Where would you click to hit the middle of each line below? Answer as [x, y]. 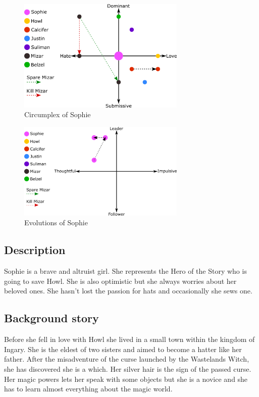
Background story [51, 318]
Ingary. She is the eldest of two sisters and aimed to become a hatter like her [123, 349]
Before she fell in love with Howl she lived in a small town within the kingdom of [129, 339]
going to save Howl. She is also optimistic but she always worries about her [120, 281]
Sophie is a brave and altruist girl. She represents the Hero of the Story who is [125, 271]
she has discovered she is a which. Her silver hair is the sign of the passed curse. [128, 368]
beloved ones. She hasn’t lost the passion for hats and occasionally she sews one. [128, 291]
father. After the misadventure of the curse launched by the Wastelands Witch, [127, 359]
